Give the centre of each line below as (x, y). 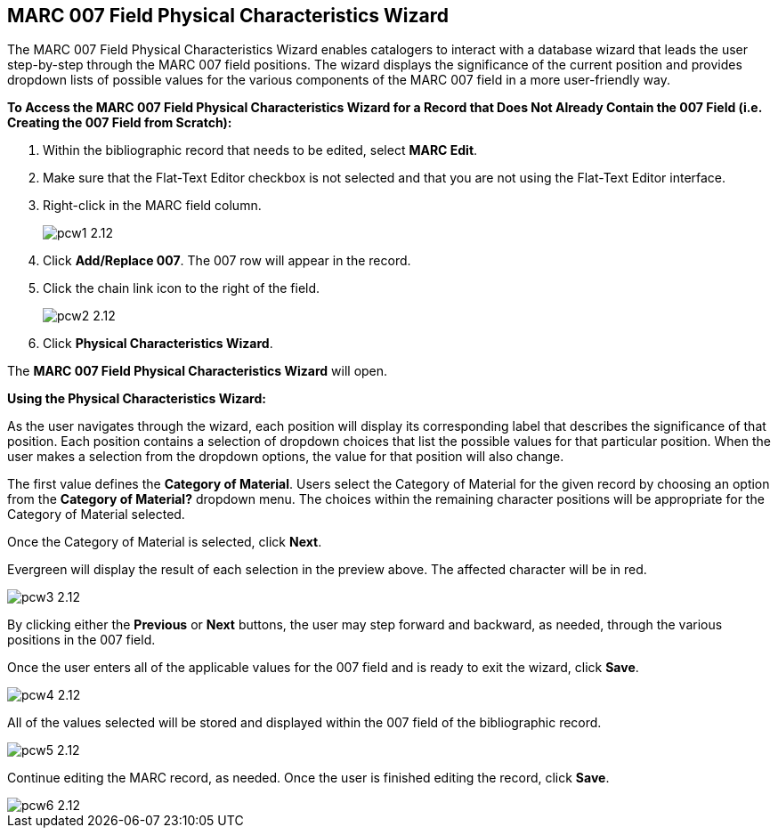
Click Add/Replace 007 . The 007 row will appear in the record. (227, 261)
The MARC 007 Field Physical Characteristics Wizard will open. (198, 371)
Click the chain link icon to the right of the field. (182, 288)
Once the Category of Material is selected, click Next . (165, 542)
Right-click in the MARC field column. (152, 206)
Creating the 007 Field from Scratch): (120, 123)
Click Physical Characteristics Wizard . (158, 344)
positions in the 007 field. (81, 640)
